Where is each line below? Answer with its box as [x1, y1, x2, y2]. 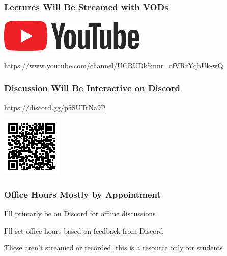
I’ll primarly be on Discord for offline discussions [4, 208, 156, 218]
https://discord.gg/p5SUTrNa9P [4, 101, 106, 112]
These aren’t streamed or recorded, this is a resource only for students [4, 242, 223, 253]
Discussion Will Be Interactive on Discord [4, 82, 180, 94]
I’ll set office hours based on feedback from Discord [4, 225, 163, 236]
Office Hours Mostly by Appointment [4, 188, 161, 200]
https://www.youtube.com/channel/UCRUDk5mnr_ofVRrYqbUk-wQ [4, 60, 223, 70]
